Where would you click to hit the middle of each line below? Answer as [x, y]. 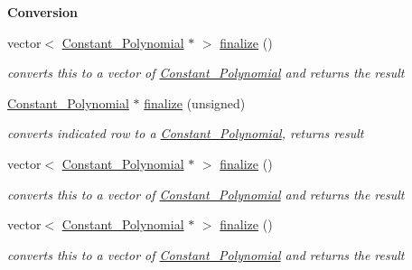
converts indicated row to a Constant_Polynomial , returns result [186, 133]
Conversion [43, 12]
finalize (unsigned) [195, 102]
